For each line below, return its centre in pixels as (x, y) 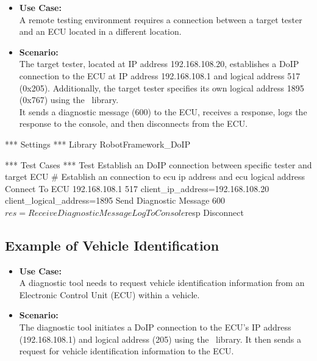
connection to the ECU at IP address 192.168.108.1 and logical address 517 (160, 75)
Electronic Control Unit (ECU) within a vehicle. (109, 294)
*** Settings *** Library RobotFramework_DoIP (98, 144)
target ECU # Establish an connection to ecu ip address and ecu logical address (155, 177)
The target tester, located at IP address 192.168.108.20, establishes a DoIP (159, 64)
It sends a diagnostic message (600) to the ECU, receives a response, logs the (163, 111)
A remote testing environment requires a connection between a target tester (161, 19)
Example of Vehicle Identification (112, 245)
